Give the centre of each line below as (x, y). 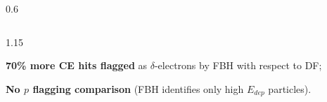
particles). (290, 88)
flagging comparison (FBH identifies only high (138, 88)
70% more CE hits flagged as (77, 65)
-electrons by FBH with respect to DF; (238, 65)
